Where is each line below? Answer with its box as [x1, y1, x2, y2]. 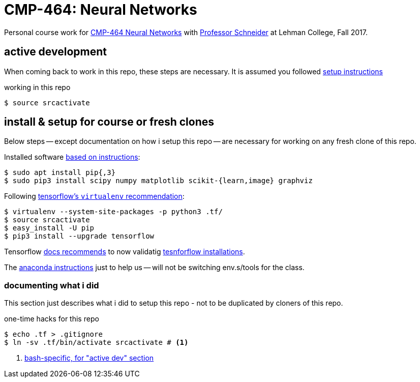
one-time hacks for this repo [4, 314, 99, 324]
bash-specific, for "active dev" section [24, 354, 154, 363]
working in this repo [4, 82, 71, 92]
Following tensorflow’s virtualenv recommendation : [4, 192, 185, 201]
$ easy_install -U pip [4, 224, 95, 232]
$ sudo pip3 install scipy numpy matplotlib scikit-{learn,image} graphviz [4, 177, 313, 185]
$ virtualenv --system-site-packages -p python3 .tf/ [4, 208, 223, 216]
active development [4, 45, 107, 58]
